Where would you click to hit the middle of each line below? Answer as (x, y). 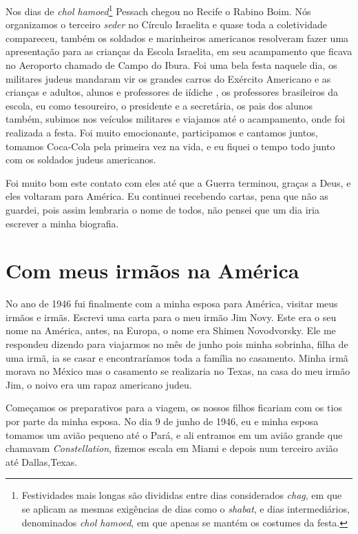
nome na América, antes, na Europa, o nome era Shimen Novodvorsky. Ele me (171, 330)
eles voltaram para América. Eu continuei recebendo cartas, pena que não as (167, 196)
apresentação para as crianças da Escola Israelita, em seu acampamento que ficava (179, 51)
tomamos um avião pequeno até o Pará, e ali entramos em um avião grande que (174, 434)
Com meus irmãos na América (152, 270)
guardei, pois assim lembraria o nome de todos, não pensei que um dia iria (162, 209)
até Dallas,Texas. (42, 461)
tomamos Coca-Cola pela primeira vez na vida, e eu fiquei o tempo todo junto (170, 146)
